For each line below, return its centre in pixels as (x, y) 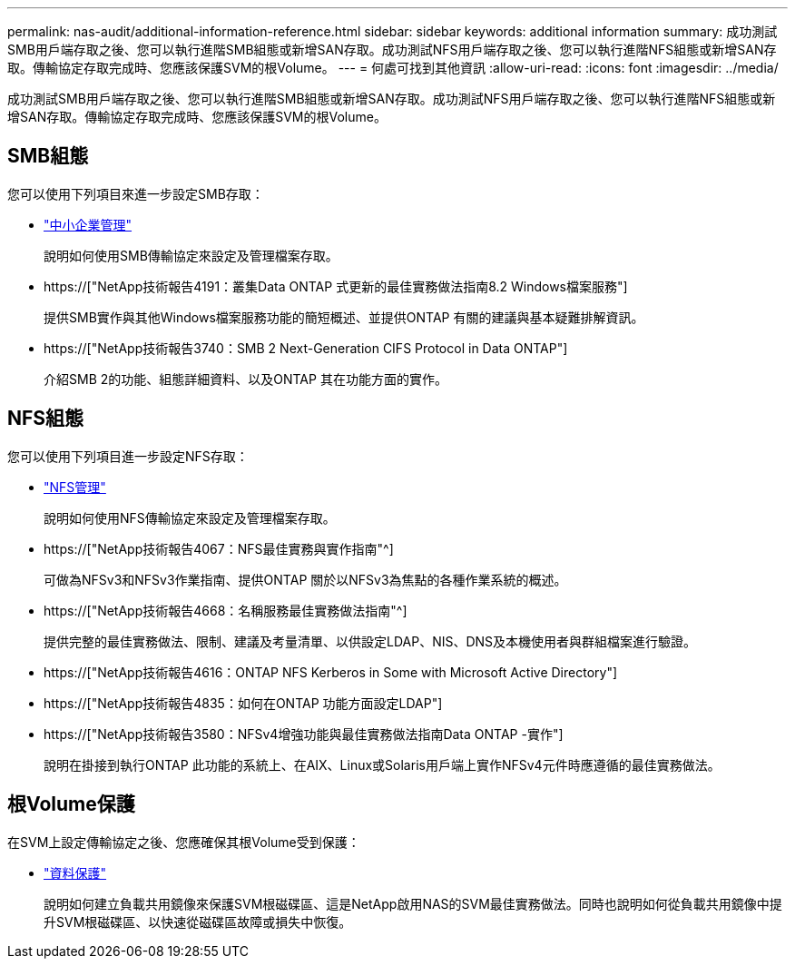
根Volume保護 (71, 804)
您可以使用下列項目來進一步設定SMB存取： (136, 193)
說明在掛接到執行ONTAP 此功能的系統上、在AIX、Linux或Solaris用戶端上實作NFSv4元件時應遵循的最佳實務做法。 (382, 764)
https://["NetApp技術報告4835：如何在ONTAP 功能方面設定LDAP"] (243, 703)
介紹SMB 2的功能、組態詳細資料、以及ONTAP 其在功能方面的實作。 (245, 379)
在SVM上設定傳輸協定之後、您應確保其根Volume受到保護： (184, 842)
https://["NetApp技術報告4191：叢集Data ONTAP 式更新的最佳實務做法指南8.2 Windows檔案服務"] (336, 286)
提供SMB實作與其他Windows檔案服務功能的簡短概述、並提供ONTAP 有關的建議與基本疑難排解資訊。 (344, 317)
